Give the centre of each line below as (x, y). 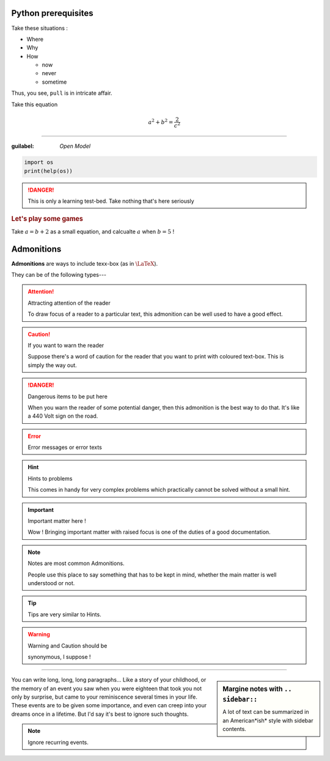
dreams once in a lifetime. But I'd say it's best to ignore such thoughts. (100, 714)
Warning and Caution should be (68, 646)
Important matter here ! (57, 521)
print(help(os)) (49, 171)
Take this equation (35, 104)
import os (39, 162)
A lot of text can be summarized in (266, 712)
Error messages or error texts (65, 447)
